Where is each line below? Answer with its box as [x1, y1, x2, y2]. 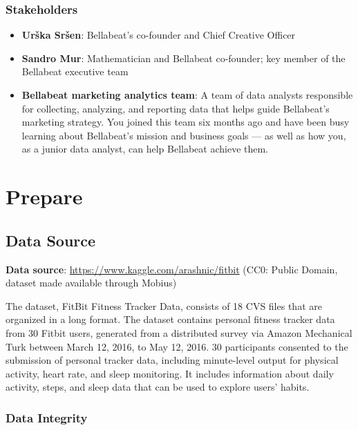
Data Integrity [6, 409, 88, 426]
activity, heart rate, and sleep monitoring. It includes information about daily [6, 366, 334, 380]
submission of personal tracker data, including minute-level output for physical [6, 353, 339, 367]
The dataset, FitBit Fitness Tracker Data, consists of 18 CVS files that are [6, 298, 322, 313]
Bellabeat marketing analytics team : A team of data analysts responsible [21, 88, 353, 101]
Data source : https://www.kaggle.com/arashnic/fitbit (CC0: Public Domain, [6, 262, 338, 276]
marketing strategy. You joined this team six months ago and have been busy [21, 115, 350, 129]
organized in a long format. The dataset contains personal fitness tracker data [6, 312, 335, 326]
